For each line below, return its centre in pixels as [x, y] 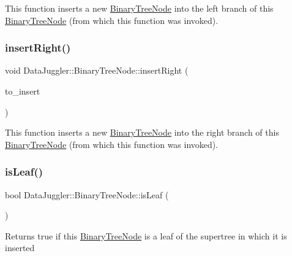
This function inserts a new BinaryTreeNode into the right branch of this [142, 132]
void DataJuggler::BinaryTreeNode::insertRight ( [97, 70]
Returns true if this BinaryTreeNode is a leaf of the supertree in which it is [146, 235]
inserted [20, 248]
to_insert [23, 91]
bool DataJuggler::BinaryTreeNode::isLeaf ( [87, 194]
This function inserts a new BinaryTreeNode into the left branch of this [139, 8]
